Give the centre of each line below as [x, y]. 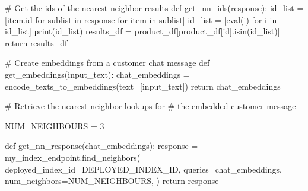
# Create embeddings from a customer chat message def [107, 63]
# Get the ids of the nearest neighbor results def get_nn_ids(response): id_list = [154, 8]
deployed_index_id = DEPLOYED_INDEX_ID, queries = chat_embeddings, [143, 169]
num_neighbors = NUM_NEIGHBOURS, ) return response [112, 181]
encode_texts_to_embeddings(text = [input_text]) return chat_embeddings [143, 86]
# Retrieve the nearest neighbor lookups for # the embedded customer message [150, 106]
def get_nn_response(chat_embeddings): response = [101, 146]
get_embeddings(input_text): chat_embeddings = [97, 74]
